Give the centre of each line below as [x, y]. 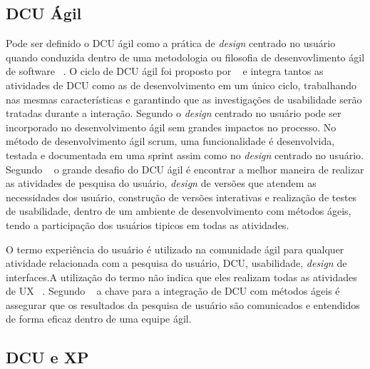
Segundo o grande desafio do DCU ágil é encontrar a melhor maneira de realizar [185, 169]
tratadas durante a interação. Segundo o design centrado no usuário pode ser [174, 113]
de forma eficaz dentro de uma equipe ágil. [99, 319]
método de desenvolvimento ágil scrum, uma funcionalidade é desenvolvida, [170, 141]
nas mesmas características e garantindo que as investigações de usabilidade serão [184, 99]
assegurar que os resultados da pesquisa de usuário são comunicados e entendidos [183, 304]
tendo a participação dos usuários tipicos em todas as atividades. [148, 224]
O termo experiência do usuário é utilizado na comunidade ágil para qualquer [175, 249]
